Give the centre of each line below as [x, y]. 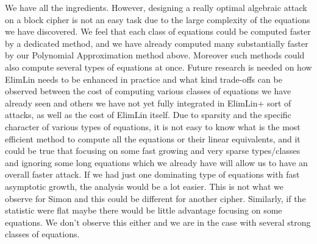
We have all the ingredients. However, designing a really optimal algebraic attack [156, 7]
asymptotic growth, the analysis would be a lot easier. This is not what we [144, 186]
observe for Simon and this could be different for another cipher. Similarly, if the [155, 198]
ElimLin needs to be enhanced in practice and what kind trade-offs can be [144, 79]
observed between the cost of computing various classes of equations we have [148, 91]
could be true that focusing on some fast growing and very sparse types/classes [153, 151]
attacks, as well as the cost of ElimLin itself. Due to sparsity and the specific [148, 115]
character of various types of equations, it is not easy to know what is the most [153, 126]
